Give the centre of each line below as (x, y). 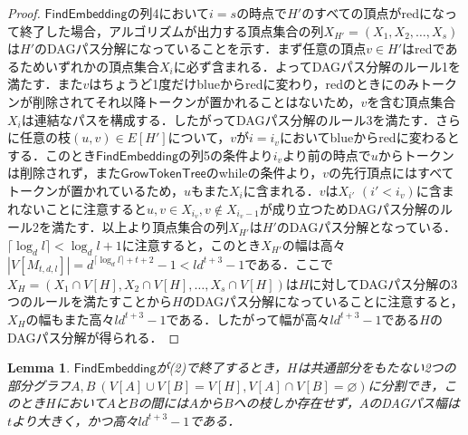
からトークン (416, 155)
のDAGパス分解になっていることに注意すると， (323, 301)
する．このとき (52, 155)
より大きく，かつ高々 (75, 420)
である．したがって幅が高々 (248, 319)
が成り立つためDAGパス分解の (350, 208)
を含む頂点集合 (411, 101)
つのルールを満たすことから (90, 301)
